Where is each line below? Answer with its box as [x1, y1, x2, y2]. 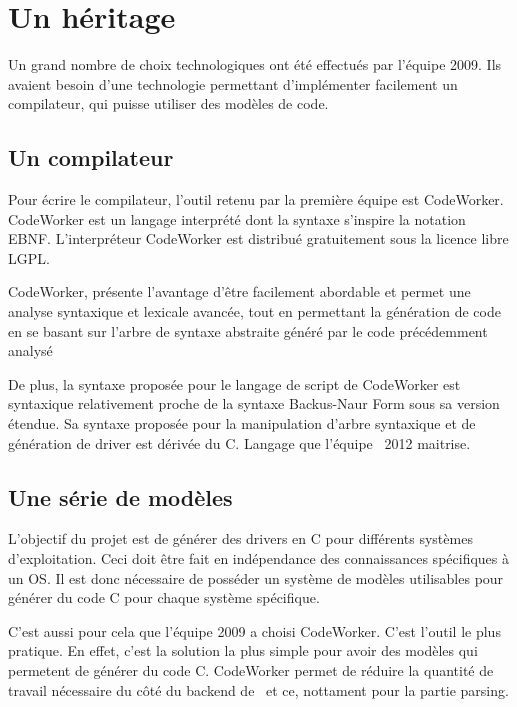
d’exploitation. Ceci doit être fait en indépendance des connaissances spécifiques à [8, 548, 509, 569]
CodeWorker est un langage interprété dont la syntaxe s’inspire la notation [8, 208, 466, 229]
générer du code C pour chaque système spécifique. [8, 587, 320, 608]
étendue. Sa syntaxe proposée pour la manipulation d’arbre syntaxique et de [8, 413, 476, 434]
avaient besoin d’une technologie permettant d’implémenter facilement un [8, 73, 458, 94]
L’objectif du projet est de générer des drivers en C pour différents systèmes [8, 528, 473, 549]
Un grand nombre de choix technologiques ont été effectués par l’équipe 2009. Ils [8, 54, 502, 75]
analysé [8, 340, 53, 361]
